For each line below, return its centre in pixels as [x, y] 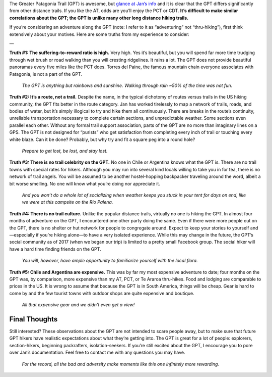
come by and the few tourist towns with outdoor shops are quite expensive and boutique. [102, 293]
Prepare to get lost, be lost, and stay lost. [65, 151]
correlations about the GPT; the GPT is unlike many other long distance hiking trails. [99, 18]
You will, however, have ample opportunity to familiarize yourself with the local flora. [110, 261]
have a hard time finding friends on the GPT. [55, 249]
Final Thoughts [33, 319]
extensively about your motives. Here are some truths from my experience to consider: [99, 34]
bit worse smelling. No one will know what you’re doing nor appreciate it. [85, 183]
